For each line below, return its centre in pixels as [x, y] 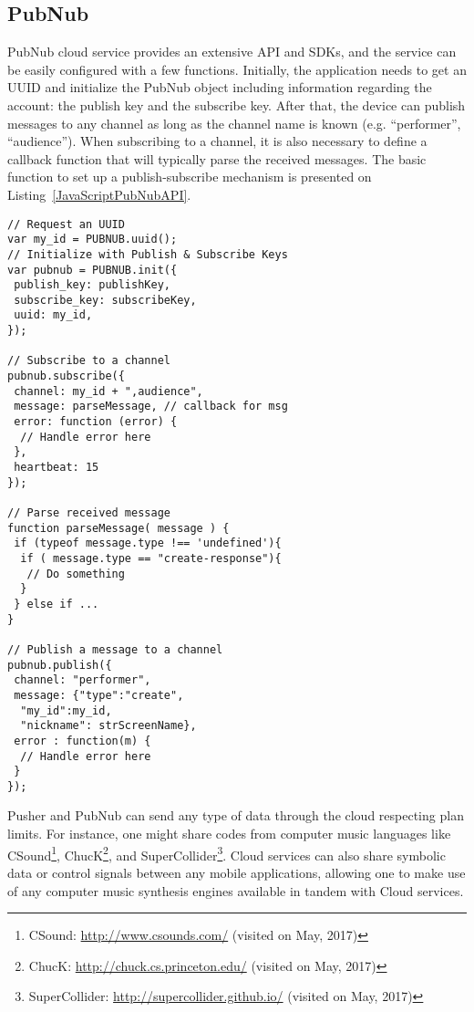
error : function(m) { [82, 741]
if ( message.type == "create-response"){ [151, 558]
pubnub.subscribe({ [66, 376]
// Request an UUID [66, 224]
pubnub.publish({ [60, 665]
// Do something [76, 574]
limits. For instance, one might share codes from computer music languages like [229, 834]
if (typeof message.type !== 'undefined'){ [148, 543]
